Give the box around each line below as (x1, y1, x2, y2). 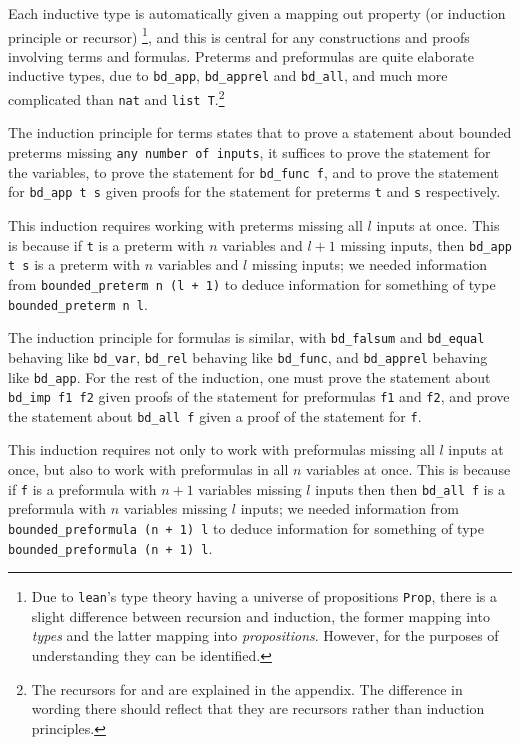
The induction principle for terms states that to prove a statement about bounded (8, 122, 512, 143)
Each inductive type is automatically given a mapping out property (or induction (8, 3, 506, 23)
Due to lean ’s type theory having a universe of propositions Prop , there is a (31, 586, 497, 607)
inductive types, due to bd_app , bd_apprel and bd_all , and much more (8, 65, 448, 86)
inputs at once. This (376, 214, 500, 235)
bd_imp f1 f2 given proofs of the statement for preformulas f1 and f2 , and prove (8, 386, 510, 407)
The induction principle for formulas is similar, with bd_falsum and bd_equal (8, 327, 485, 348)
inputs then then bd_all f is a (315, 478, 505, 499)
